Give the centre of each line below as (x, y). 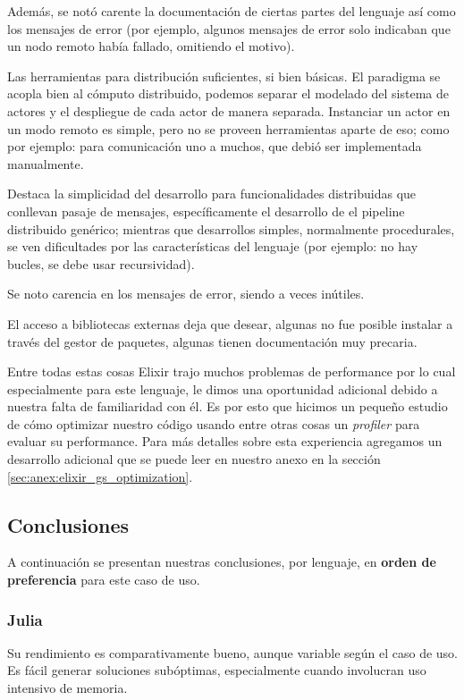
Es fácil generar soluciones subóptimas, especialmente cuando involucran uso (217, 670)
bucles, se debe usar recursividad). (101, 263)
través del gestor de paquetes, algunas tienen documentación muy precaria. (212, 341)
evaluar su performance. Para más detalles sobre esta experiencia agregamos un (225, 441)
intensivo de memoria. (67, 688)
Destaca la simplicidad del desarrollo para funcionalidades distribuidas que (212, 194)
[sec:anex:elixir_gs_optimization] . (100, 476)
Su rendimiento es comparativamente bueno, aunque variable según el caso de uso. (233, 652)
